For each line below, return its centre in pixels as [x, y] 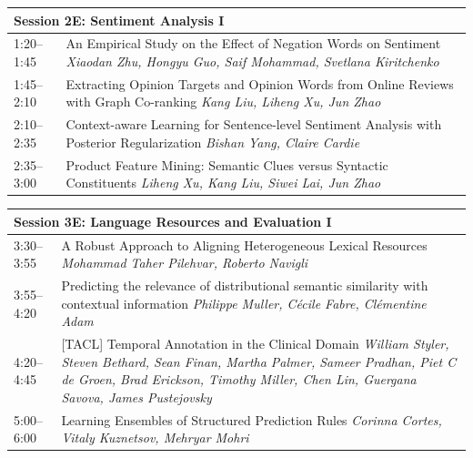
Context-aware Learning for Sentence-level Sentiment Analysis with [254, 124]
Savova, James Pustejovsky [136, 397]
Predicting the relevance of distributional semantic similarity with [245, 285]
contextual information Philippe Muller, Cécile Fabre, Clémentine [244, 303]
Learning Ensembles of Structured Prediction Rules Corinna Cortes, [252, 419]
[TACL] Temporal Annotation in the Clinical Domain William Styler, [255, 344]
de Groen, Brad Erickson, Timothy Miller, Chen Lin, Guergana [239, 379]
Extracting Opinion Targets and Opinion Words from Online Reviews [260, 83]
